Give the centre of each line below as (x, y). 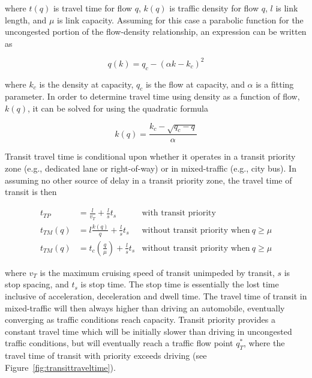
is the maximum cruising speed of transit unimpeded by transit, (157, 272)
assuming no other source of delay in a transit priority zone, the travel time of (148, 180)
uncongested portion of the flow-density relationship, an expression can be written (156, 31)
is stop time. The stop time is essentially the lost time (180, 284)
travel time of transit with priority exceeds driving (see (106, 355)
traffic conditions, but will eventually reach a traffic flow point (119, 343)
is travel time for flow (93, 8)
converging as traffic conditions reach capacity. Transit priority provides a (140, 319)
